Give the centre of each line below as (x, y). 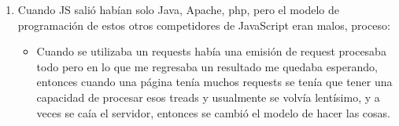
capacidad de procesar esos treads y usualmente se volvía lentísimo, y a (208, 97)
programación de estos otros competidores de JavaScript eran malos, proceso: (204, 25)
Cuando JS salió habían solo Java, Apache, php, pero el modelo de (178, 9)
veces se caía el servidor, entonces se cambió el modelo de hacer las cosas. (213, 112)
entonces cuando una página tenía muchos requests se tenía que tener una (214, 82)
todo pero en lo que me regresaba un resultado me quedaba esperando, (207, 66)
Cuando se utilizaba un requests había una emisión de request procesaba (211, 51)
